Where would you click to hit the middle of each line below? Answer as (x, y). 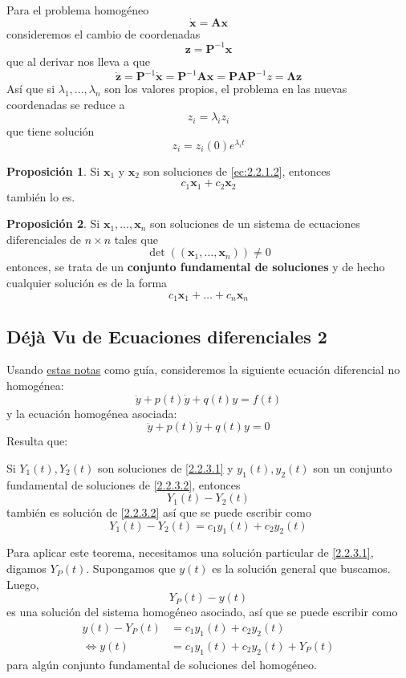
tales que (136, 239)
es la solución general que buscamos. (301, 568)
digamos (26, 568)
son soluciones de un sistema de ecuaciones (255, 223)
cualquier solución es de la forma (87, 283)
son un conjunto (353, 467)
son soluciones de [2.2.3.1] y (165, 467)
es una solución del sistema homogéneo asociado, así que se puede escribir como (202, 612)
